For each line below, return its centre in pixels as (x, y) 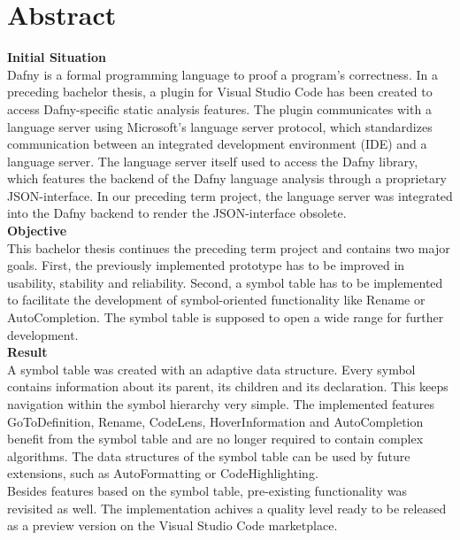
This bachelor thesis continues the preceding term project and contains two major (229, 247)
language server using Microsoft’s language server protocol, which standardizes (220, 126)
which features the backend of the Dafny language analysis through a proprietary (227, 178)
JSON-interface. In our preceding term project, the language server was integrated (230, 195)
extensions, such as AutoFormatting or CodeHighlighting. (163, 473)
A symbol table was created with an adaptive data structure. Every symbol (211, 369)
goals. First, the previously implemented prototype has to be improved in (206, 265)
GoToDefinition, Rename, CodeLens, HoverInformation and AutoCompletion (215, 421)
